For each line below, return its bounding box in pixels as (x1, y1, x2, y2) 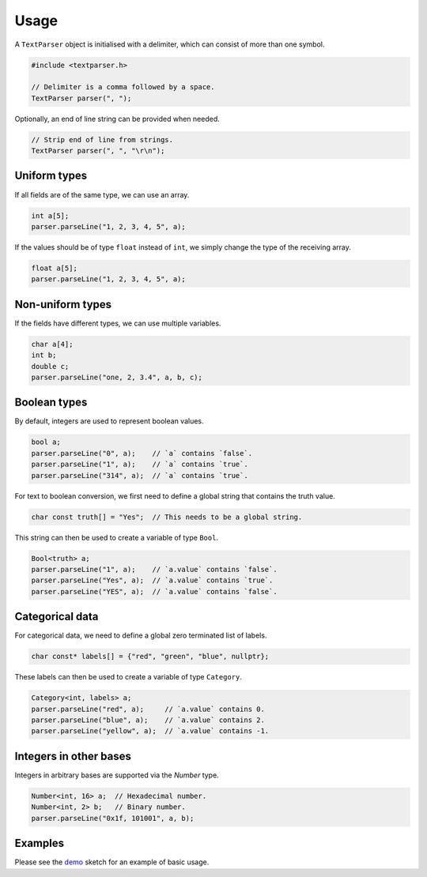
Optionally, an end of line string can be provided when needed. (14, 114, 221, 123)
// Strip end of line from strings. (31, 135, 174, 144)
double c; (31, 362, 70, 371)
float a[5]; (31, 263, 78, 273)
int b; (31, 351, 57, 359)
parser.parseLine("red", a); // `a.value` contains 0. (31, 704, 265, 713)
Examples (14, 837, 65, 850)
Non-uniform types (14, 297, 112, 311)
